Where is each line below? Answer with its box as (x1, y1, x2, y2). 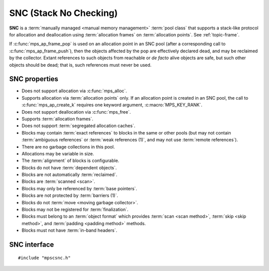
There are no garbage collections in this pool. (21, 143, 115, 149)
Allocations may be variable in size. (21, 150, 94, 156)
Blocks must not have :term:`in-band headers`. (21, 227, 117, 234)
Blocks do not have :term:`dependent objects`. (21, 164, 117, 170)
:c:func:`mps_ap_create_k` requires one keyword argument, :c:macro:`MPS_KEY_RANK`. (21, 102, 203, 108)
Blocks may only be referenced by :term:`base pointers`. (21, 185, 137, 191)
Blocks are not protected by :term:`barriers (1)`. (21, 192, 118, 199)
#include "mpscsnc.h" (18, 255, 71, 261)
